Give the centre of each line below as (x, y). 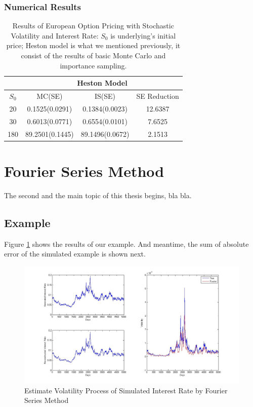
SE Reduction (158, 96)
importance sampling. (93, 65)
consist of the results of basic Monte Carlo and (93, 55)
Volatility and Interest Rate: (55, 35)
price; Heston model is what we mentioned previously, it (93, 45)
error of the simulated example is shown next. (75, 254)
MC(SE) (50, 96)
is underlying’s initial (143, 35)
